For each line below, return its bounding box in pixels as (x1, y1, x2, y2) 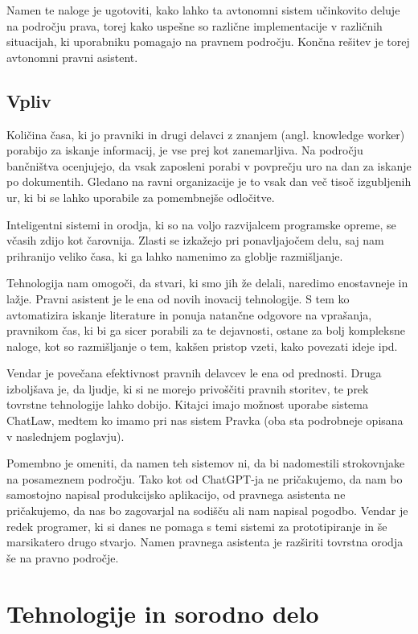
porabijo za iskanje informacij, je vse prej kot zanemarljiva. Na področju (6, 142, 363, 158)
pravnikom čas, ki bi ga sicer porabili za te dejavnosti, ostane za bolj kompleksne (6, 322, 405, 339)
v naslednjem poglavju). (6, 427, 125, 444)
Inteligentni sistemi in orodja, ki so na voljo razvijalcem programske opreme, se (6, 216, 396, 233)
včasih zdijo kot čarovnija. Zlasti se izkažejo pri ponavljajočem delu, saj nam (6, 232, 384, 249)
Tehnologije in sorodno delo (6, 596, 319, 629)
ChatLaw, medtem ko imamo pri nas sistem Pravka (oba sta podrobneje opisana (6, 412, 404, 429)
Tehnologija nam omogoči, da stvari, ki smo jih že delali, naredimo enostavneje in (6, 274, 408, 291)
